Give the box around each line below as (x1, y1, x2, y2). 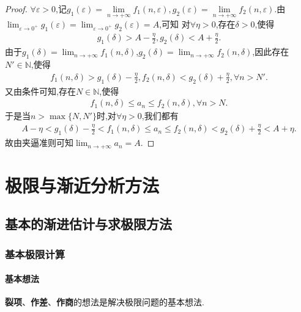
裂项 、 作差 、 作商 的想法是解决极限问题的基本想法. (5, 296, 204, 308)
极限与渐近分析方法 (5, 172, 160, 197)
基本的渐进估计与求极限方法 (5, 214, 172, 233)
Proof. (5, 2, 28, 15)
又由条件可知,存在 (5, 84, 76, 97)
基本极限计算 (5, 246, 65, 261)
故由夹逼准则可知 (5, 136, 73, 149)
